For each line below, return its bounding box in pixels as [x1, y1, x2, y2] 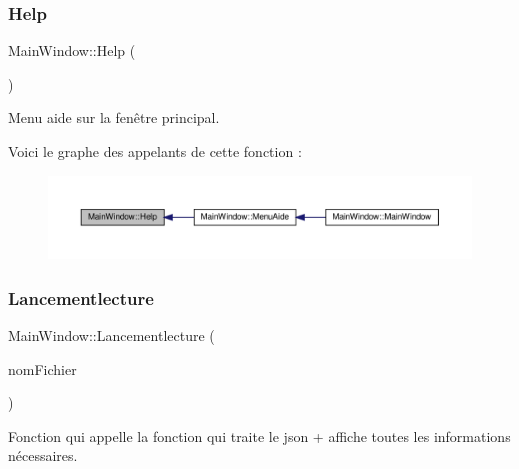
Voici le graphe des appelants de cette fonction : [8, 141, 302, 161]
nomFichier [8, 358, 77, 379]
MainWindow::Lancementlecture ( [8, 325, 215, 346]
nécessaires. [8, 445, 78, 466]
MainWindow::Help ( [8, 40, 136, 61]
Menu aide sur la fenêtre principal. [8, 107, 220, 128]
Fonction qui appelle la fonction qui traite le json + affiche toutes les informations [8, 425, 511, 446]
